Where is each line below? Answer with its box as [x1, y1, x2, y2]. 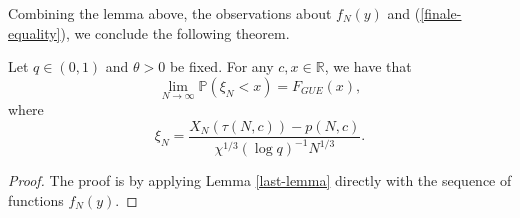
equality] [8, 22, 61, 43]
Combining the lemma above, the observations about [8, 3, 332, 23]
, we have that [324, 56, 412, 77]
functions [8, 189, 64, 210]
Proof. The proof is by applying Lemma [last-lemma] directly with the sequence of [8, 170, 512, 190]
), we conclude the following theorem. [60, 22, 290, 43]
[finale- [420, 3, 462, 23]
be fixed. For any [169, 56, 274, 77]
